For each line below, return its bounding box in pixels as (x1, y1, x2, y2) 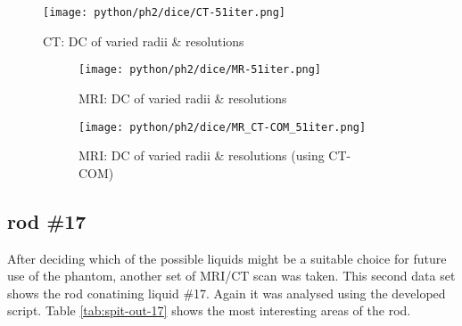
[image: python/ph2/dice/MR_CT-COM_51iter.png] (78, 120, 367, 134)
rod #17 (7, 207, 87, 234)
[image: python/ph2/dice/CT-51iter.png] (43, 6, 286, 19)
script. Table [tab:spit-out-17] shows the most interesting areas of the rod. (7, 301, 411, 320)
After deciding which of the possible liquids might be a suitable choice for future (7, 249, 447, 267)
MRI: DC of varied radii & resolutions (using (78, 146, 325, 165)
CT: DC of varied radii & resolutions (43, 31, 244, 50)
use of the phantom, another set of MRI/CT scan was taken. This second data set (7, 266, 456, 285)
